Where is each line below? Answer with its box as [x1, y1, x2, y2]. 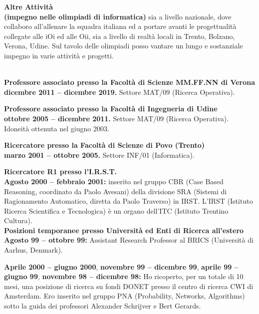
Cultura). [4, 215, 32, 226]
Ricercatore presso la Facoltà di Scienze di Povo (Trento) [4, 140, 205, 150]
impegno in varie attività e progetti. [4, 50, 114, 60]
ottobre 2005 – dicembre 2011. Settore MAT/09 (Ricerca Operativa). [4, 113, 229, 123]
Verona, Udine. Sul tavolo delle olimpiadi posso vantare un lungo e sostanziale [4, 40, 243, 51]
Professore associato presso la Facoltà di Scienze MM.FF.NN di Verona [4, 77, 256, 87]
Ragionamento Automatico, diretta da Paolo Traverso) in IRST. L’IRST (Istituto [4, 196, 253, 206]
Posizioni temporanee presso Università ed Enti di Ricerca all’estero [4, 225, 244, 235]
